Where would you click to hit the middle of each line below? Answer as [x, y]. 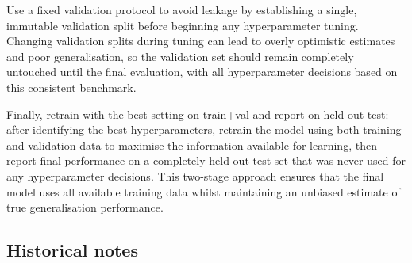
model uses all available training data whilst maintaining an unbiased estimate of [204, 191]
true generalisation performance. [85, 207]
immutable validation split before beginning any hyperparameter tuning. [183, 25]
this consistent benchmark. [71, 87]
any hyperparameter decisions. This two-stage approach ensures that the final [195, 175]
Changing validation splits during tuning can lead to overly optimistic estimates [201, 41]
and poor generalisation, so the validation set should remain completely [180, 56]
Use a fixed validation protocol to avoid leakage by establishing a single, [182, 10]
